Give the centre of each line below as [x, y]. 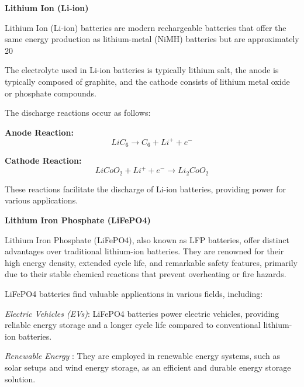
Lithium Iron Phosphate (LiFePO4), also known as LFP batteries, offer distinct [147, 239]
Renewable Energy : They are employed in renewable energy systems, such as [142, 356]
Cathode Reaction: [43, 160]
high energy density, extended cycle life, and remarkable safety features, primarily [151, 262]
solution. [20, 379]
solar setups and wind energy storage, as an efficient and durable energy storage [148, 367]
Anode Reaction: [39, 132]
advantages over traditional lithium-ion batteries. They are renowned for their [144, 251]
